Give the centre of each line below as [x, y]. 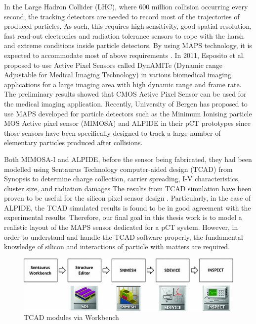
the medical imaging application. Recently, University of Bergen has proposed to [126, 103]
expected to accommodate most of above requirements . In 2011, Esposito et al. [125, 55]
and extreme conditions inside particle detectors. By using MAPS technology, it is [128, 45]
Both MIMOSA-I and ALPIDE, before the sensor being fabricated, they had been [128, 159]
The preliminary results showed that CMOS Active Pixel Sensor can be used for [125, 94]
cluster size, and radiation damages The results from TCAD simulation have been [128, 188]
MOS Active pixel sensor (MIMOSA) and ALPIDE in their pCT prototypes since [127, 123]
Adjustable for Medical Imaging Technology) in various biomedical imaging [118, 75]
